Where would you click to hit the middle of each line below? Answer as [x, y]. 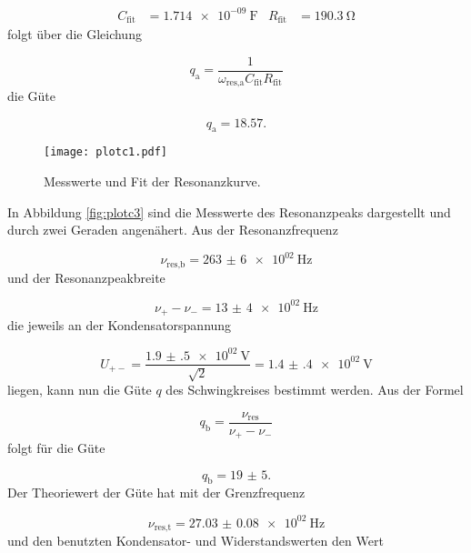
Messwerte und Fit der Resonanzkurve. [152, 181]
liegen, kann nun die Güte [80, 389]
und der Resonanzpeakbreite [86, 277]
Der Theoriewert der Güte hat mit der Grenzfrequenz [156, 493]
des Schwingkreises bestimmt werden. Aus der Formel [315, 389]
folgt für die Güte [56, 448]
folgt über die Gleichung [75, 33]
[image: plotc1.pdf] [106, 152]
